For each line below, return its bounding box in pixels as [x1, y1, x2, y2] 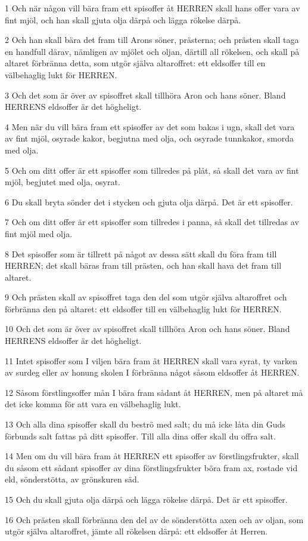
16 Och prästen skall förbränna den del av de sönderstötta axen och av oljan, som [5, 513, 304, 525]
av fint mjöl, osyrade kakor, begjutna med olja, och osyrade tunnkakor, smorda [5, 132, 294, 145]
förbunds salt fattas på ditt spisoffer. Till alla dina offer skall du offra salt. [5, 429, 276, 442]
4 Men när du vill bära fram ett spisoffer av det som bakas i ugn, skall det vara [5, 120, 295, 133]
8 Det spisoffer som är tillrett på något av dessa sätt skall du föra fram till [5, 247, 277, 260]
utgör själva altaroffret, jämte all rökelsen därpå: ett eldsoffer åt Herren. [5, 525, 268, 537]
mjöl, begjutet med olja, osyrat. [5, 176, 120, 188]
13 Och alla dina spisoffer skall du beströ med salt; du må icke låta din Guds [5, 418, 285, 431]
